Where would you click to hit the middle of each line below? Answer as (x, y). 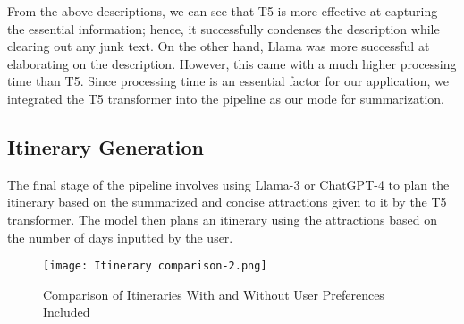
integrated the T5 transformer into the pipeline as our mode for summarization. (226, 98)
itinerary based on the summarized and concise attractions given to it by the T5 (227, 202)
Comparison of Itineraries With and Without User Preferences (214, 294)
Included (67, 312)
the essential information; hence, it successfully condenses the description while (224, 28)
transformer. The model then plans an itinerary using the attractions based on (222, 219)
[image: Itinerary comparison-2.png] (155, 266)
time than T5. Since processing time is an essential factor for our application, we (228, 81)
